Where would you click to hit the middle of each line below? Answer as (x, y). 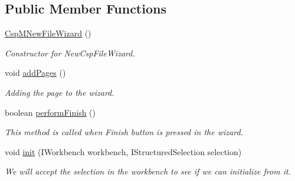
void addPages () (35, 73)
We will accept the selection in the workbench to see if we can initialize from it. (148, 171)
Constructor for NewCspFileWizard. (70, 53)
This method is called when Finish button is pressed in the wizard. (124, 132)
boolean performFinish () (50, 112)
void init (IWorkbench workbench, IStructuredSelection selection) (123, 151)
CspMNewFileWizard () (48, 33)
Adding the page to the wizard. (60, 92)
